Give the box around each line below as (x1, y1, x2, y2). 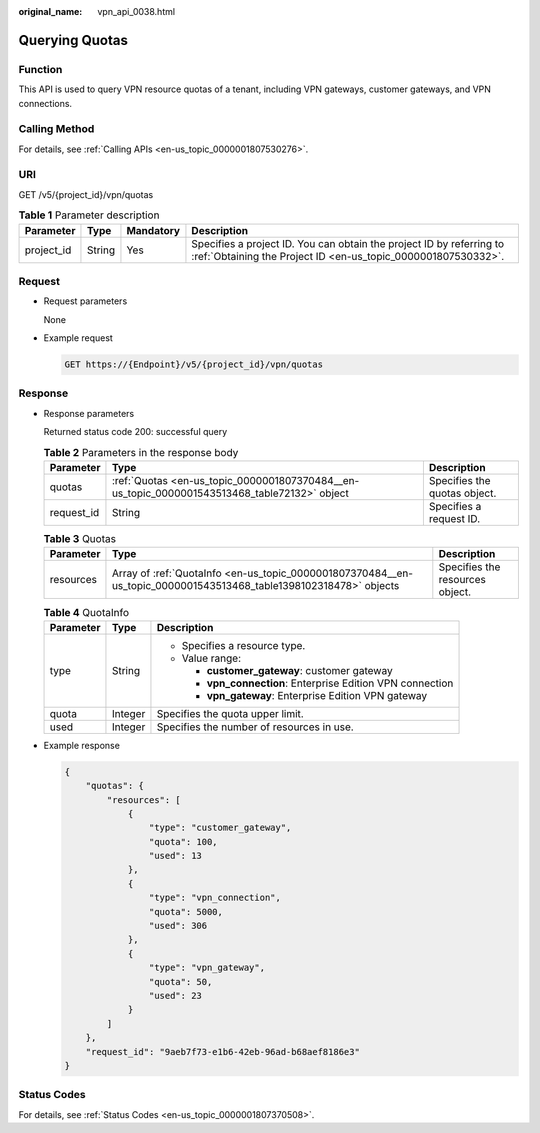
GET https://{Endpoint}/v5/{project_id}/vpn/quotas (64, 359, 324, 370)
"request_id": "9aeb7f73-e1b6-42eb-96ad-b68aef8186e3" (85, 1046, 360, 1057)
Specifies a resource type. (181, 638, 306, 652)
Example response (43, 739, 120, 751)
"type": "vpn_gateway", (148, 962, 265, 974)
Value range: (181, 651, 242, 665)
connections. (18, 97, 73, 109)
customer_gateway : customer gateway (206, 663, 394, 677)
